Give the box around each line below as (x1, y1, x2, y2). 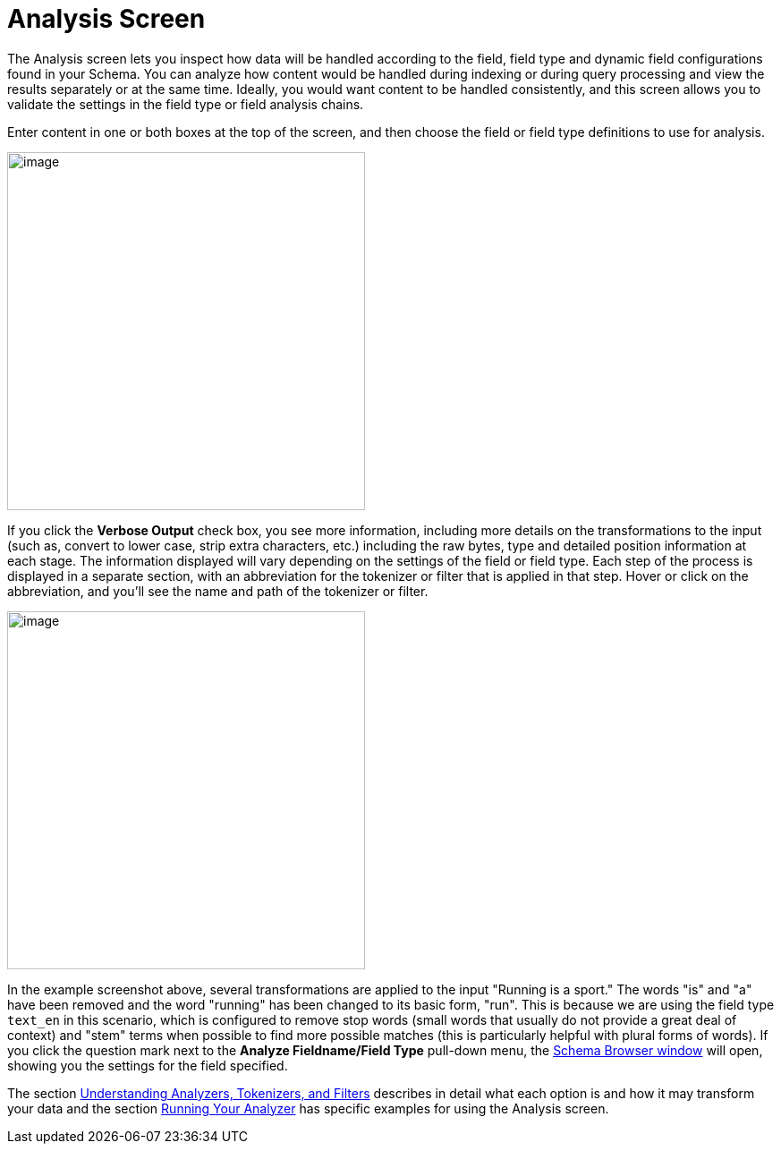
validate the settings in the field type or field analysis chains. (7, 96, 364, 112)
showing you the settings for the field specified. (7, 1057, 288, 1073)
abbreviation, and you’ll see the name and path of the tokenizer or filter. (7, 583, 429, 599)
